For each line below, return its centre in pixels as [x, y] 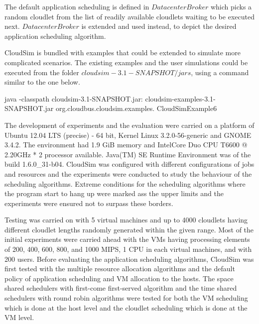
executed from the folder [42, 72]
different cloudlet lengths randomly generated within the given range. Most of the [129, 229]
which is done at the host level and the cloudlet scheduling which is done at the [126, 307]
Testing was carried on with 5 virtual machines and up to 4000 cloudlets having [126, 220]
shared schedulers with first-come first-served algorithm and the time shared [121, 288]
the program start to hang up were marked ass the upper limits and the [114, 193]
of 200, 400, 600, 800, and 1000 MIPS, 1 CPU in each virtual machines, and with [128, 249]
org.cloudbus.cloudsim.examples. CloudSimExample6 [136, 108]
